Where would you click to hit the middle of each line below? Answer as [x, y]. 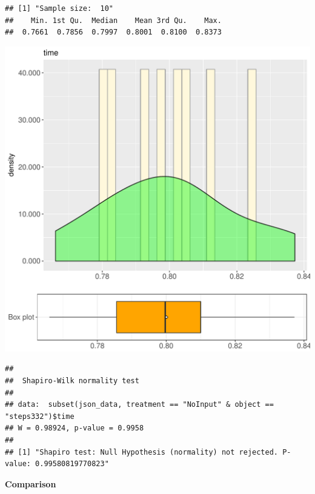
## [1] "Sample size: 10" [59, 8]
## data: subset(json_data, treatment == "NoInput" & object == [139, 405]
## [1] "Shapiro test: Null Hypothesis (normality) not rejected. [142, 452]
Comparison [31, 483]
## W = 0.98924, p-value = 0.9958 [75, 428]
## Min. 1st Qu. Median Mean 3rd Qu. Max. [113, 20]
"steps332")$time [40, 416]
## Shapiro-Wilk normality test [72, 380]
